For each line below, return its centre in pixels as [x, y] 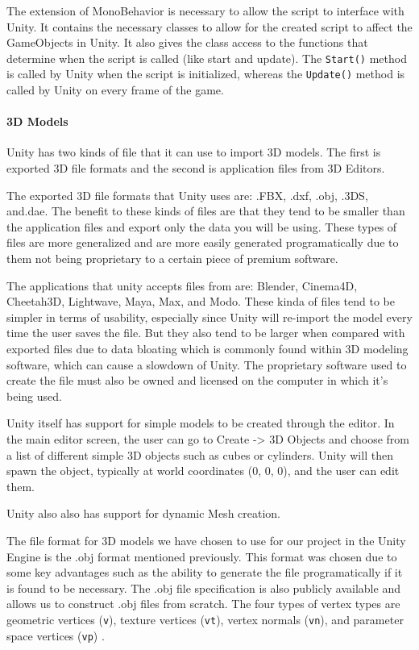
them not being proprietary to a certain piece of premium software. [172, 258]
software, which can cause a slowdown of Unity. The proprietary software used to [207, 364]
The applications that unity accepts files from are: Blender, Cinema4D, [182, 285]
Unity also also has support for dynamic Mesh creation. [144, 513]
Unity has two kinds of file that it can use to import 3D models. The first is [194, 152]
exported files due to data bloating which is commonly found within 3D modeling [207, 349]
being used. [34, 396]
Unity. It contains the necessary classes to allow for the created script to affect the [209, 26]
